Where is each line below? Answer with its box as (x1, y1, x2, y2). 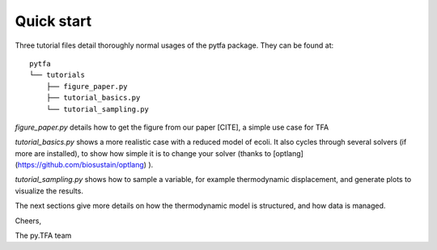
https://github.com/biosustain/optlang (17, 160, 145, 170)
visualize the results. (15, 186, 84, 196)
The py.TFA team (15, 231, 72, 240)
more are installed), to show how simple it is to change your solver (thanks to (15, 148, 271, 158)
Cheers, (15, 215, 42, 226)
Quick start (15, 12, 92, 30)
